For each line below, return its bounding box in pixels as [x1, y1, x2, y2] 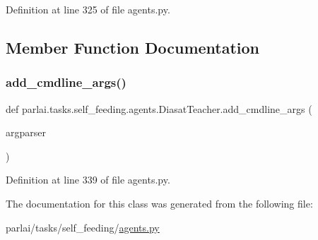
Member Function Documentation [6, 36, 260, 58]
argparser [6, 125, 46, 140]
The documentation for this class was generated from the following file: [6, 196, 313, 210]
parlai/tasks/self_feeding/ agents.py [6, 220, 160, 234]
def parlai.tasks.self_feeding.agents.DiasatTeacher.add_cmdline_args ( [6, 101, 312, 116]
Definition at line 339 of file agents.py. [6, 172, 170, 187]
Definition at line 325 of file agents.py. [6, 2, 170, 16]
